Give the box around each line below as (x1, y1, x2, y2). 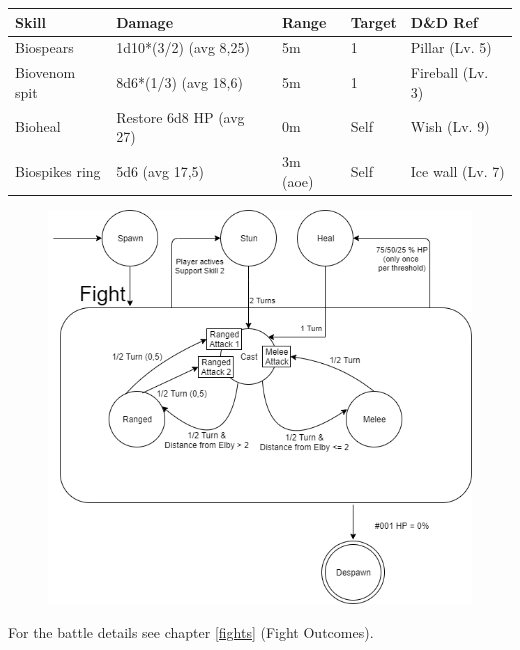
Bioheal (15, 116, 61, 137)
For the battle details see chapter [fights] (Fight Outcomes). (8, 622, 374, 643)
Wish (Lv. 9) (410, 116, 490, 137)
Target (350, 11, 397, 32)
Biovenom (15, 62, 76, 83)
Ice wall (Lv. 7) (410, 160, 505, 181)
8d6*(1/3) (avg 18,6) (116, 71, 243, 92)
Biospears (15, 37, 74, 58)
